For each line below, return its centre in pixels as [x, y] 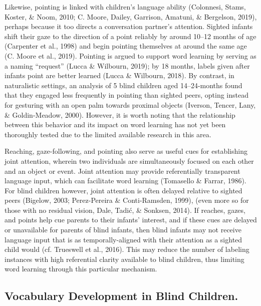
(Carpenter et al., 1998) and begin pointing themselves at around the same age [126, 46]
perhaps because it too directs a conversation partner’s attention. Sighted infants [129, 26]
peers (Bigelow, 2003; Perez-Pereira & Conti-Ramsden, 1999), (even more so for [127, 200]
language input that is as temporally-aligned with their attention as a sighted [123, 239]
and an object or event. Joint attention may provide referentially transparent [122, 171]
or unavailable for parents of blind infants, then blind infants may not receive [123, 230]
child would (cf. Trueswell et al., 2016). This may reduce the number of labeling [127, 249]
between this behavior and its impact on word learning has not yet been [115, 124]
